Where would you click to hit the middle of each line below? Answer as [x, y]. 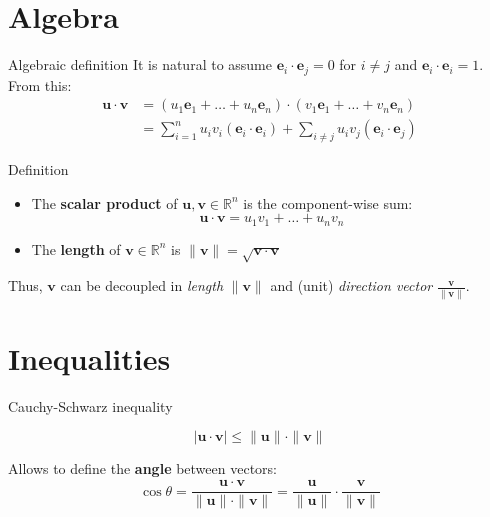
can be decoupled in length [142, 285]
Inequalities [89, 357]
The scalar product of [104, 202]
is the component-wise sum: [328, 202]
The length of [76, 248]
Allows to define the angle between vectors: [142, 468]
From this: [40, 84]
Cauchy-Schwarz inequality [90, 405]
